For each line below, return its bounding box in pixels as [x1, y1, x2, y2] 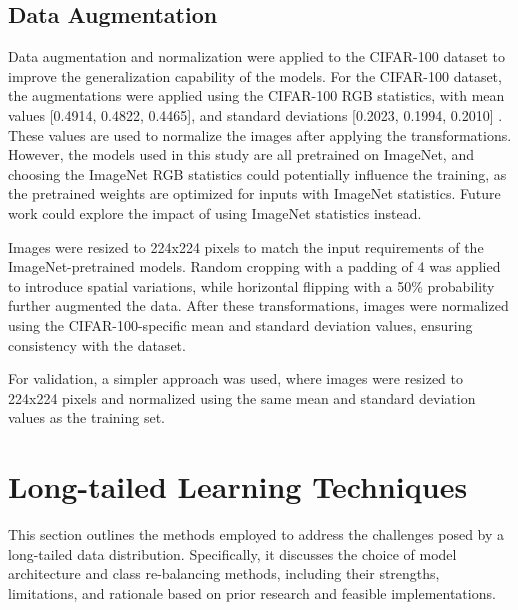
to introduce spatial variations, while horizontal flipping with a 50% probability [8, 275, 495, 296]
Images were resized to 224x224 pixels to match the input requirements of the [8, 236, 484, 257]
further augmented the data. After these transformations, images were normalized [8, 295, 509, 316]
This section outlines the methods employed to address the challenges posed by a [8, 524, 505, 545]
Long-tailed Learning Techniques [8, 466, 468, 507]
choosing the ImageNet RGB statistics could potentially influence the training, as [8, 163, 507, 184]
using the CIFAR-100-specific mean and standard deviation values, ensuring [8, 314, 473, 335]
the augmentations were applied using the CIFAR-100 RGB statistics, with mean [8, 85, 505, 106]
